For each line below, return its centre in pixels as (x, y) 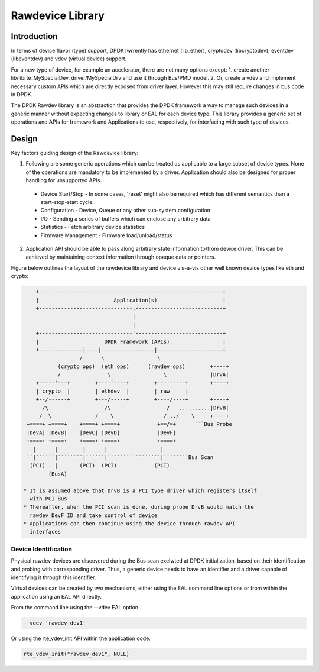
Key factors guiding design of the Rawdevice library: (75, 153)
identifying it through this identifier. (53, 577)
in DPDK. (22, 95)
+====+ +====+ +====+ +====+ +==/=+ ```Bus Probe (130, 424)
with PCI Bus (48, 499)
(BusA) (58, 474)
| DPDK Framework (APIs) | (131, 341)
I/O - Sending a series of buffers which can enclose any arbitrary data (126, 218)
